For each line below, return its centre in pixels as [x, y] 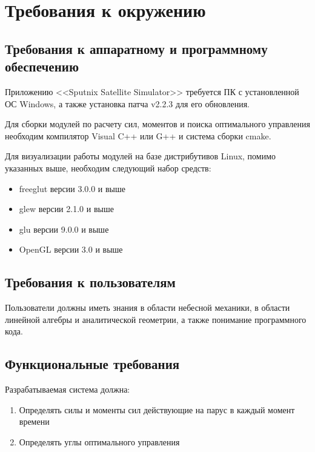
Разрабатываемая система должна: [68, 389]
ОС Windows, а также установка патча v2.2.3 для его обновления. [128, 103]
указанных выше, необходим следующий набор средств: [108, 168]
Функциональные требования [92, 364]
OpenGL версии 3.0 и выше [71, 249]
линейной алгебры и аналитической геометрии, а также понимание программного [156, 319]
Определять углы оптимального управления [99, 441]
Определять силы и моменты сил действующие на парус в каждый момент [157, 409]
